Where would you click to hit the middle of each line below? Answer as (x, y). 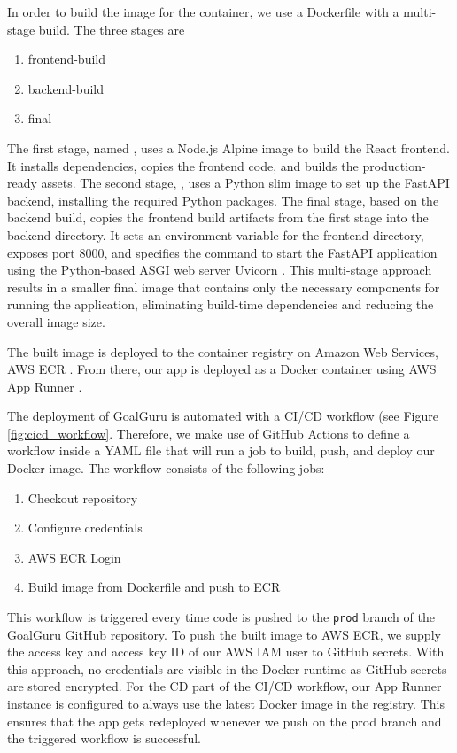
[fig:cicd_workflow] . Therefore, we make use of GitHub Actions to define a (209, 433)
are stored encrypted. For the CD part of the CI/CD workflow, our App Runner (225, 686)
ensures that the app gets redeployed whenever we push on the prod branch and (225, 721)
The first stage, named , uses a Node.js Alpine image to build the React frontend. (228, 147)
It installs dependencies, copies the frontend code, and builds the (183, 165)
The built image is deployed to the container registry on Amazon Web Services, (223, 351)
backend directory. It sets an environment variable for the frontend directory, (216, 234)
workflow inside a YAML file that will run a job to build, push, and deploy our (221, 450)
